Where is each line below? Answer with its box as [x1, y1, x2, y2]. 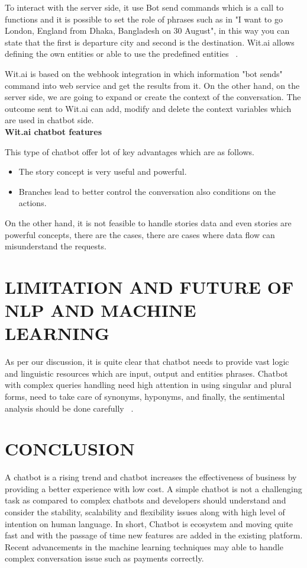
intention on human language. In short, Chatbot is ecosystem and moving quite [5, 517, 293, 530]
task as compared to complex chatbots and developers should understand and [5, 494, 286, 506]
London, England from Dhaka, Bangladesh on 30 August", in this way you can [5, 24, 290, 37]
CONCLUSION [5, 437, 135, 461]
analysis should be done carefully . [5, 402, 134, 414]
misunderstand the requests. [5, 240, 106, 252]
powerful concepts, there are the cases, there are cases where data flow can [5, 228, 275, 240]
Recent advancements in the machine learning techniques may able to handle [5, 540, 283, 553]
